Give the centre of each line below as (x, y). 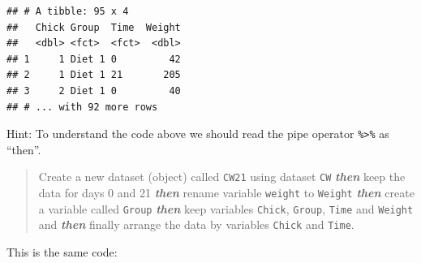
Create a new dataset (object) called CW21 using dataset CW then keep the (222, 177)
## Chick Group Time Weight (94, 27)
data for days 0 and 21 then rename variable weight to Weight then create (226, 193)
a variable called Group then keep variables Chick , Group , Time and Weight (226, 208)
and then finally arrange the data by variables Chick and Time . (196, 224)
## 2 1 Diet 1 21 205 (94, 75)
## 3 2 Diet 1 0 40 (94, 91)
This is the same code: (62, 252)
